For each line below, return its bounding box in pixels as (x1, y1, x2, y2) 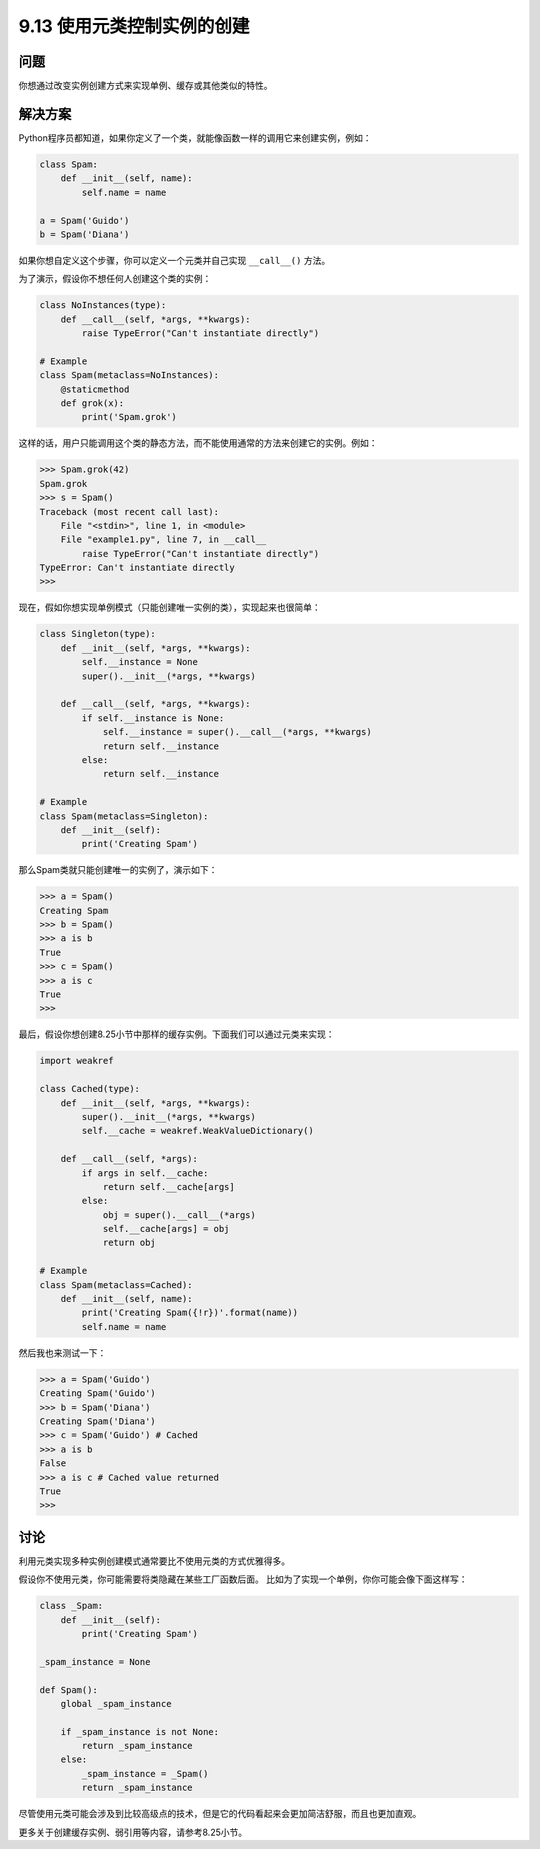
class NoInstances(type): (39, 300, 167, 311)
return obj (102, 1237, 157, 1249)
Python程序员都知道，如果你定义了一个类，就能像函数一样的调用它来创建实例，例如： (18, 131, 372, 144)
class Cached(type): (39, 1083, 140, 1095)
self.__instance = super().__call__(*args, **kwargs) (102, 726, 372, 738)
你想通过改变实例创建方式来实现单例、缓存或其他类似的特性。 (18, 80, 273, 92)
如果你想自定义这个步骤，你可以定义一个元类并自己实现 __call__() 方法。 (18, 254, 331, 266)
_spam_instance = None (39, 1656, 151, 1667)
